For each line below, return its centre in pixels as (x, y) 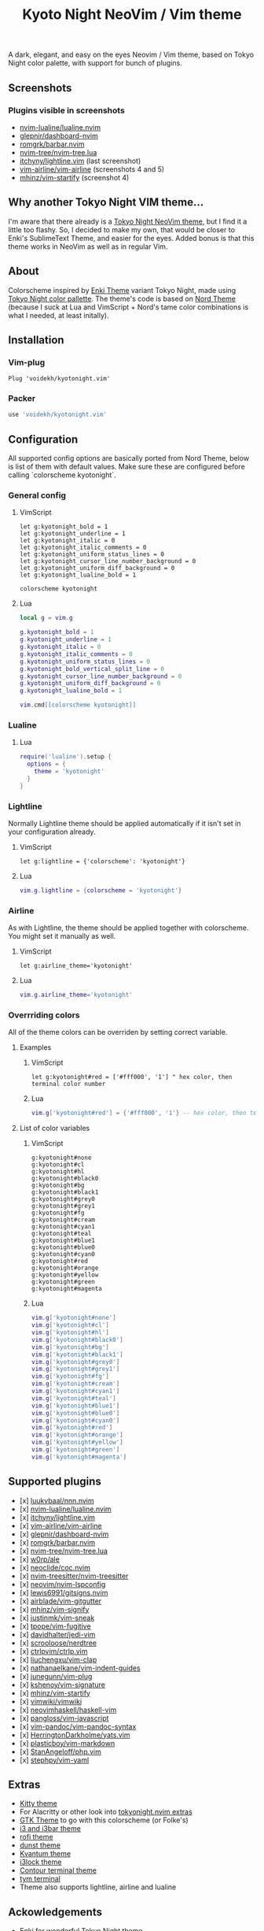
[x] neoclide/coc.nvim (55, 1567)
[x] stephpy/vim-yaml (54, 1760)
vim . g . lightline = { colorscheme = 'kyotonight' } (101, 891)
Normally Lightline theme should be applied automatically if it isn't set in (125, 824)
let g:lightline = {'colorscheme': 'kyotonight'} (103, 862)
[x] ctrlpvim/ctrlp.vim (53, 1651)
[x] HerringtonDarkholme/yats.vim (75, 1735)
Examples (35, 1047)
